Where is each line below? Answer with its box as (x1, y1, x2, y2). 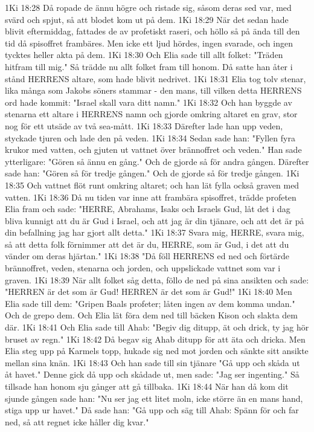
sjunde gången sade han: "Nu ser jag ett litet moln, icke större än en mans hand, (5, 392, 303, 404)
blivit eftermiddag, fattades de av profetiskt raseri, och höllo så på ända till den (5, 25, 300, 37)
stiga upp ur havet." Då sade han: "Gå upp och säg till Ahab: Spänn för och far (5, 404, 299, 416)
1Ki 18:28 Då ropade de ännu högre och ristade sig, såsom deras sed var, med (5, 1, 292, 13)
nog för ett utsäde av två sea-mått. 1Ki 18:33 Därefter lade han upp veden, (5, 119, 283, 132)
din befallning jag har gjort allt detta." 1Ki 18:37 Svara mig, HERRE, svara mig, (5, 226, 304, 239)
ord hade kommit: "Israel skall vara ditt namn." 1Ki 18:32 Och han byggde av (5, 95, 292, 108)
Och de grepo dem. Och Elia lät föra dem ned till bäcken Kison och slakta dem (5, 309, 298, 321)
